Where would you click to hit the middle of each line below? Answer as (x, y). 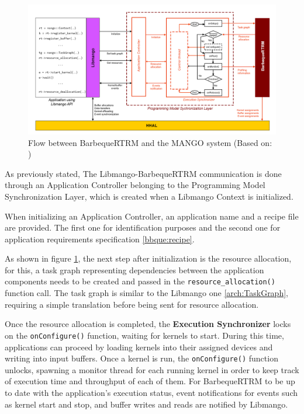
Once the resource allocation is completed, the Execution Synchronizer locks (148, 324)
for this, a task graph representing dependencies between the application (134, 269)
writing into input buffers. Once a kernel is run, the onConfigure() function (141, 358)
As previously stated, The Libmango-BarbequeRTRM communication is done (143, 173)
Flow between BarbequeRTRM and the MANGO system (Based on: (150, 142)
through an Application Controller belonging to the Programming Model (135, 185)
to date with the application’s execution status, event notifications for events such (151, 392)
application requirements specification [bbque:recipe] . (100, 239)
